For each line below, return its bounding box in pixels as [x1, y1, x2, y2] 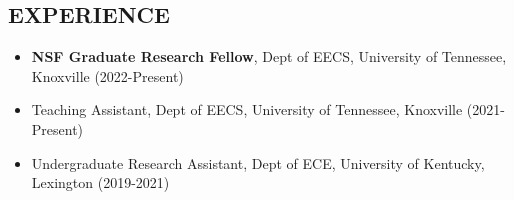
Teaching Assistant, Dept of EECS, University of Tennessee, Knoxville [31, 99, 463, 120]
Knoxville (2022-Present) [31, 65, 184, 86]
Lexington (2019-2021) [31, 172, 170, 193]
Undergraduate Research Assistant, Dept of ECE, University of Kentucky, [31, 152, 485, 173]
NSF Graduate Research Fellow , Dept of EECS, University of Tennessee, [31, 46, 507, 67]
